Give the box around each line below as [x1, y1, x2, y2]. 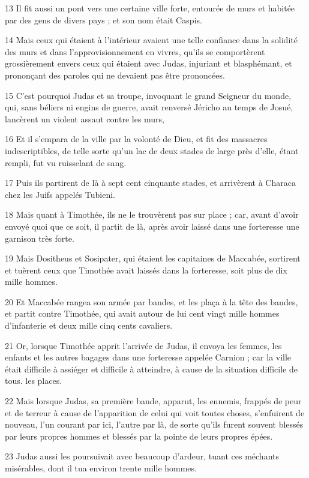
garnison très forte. [5, 232, 74, 244]
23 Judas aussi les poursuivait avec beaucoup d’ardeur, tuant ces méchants [5, 450, 280, 462]
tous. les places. [5, 374, 62, 387]
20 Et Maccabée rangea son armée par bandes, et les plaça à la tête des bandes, [5, 295, 298, 308]
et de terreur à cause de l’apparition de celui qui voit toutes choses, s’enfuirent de [5, 406, 305, 419]
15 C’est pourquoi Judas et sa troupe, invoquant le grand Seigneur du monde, [5, 89, 292, 101]
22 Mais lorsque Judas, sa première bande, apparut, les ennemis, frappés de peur [5, 395, 302, 407]
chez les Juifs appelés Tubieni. [5, 188, 115, 200]
